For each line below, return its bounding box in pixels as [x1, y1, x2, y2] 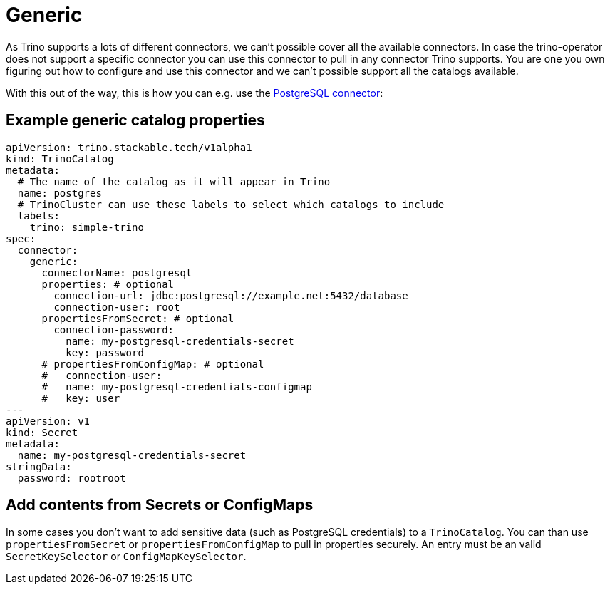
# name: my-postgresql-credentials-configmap [41, 381, 312, 393]
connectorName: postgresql [41, 266, 192, 279]
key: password [66, 346, 144, 358]
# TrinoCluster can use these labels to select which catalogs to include [17, 198, 445, 210]
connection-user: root [53, 301, 180, 313]
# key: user [41, 392, 120, 404]
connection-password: [53, 324, 175, 336]
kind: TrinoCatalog [6, 152, 114, 165]
